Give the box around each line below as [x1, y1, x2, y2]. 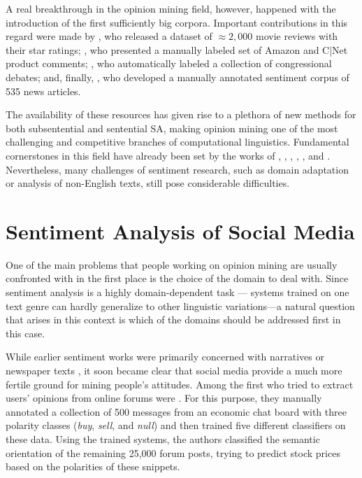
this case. [6, 325, 45, 340]
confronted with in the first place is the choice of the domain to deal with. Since [6, 271, 349, 286]
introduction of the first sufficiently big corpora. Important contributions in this [6, 15, 348, 29]
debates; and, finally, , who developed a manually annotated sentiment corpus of [6, 69, 349, 84]
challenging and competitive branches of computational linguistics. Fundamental [6, 134, 349, 149]
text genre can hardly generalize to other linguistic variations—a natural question [6, 298, 355, 313]
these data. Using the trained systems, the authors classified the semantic [6, 431, 320, 446]
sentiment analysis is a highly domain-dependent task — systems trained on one [6, 285, 349, 300]
